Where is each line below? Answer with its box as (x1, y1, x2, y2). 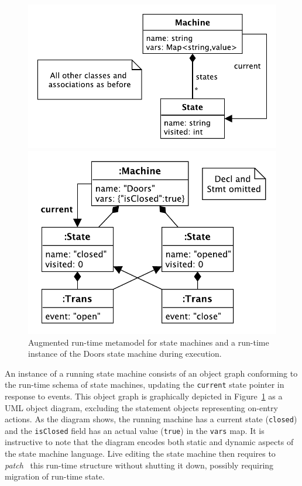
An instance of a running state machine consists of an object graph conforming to (5, 367, 298, 379)
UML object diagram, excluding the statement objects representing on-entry (5, 401, 278, 413)
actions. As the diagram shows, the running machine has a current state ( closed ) (5, 413, 297, 425)
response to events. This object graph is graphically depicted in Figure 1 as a (5, 390, 283, 402)
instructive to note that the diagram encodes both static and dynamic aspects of (5, 436, 294, 448)
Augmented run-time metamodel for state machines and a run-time (28, 336, 269, 348)
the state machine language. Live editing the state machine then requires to (5, 447, 276, 460)
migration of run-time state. (5, 470, 105, 482)
